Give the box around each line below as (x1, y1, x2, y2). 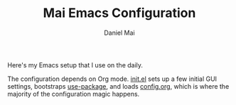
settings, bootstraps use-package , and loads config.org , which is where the (7, 82, 230, 90)
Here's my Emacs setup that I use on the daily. (7, 60, 144, 69)
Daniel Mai (104, 28, 135, 37)
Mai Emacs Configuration (43, 5, 196, 21)
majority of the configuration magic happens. (7, 89, 140, 98)
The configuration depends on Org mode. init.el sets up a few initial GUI (7, 74, 218, 83)
